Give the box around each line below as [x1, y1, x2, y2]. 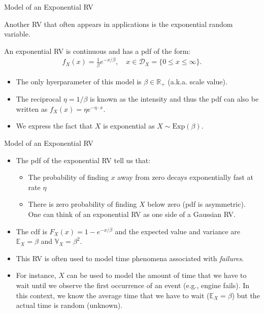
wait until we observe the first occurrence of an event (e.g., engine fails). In [16, 279, 250, 290]
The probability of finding [28, 172, 109, 182]
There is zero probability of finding [28, 199, 137, 209]
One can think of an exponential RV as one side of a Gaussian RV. [28, 209, 236, 219]
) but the [232, 290, 260, 300]
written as [16, 103, 48, 114]
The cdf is [16, 226, 47, 236]
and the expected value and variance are [115, 226, 241, 236]
